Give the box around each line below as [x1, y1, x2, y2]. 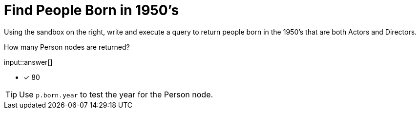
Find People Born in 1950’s [4, 2, 179, 19]
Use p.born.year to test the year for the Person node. [19, 89, 213, 99]
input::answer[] [4, 57, 53, 66]
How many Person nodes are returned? [4, 42, 130, 51]
